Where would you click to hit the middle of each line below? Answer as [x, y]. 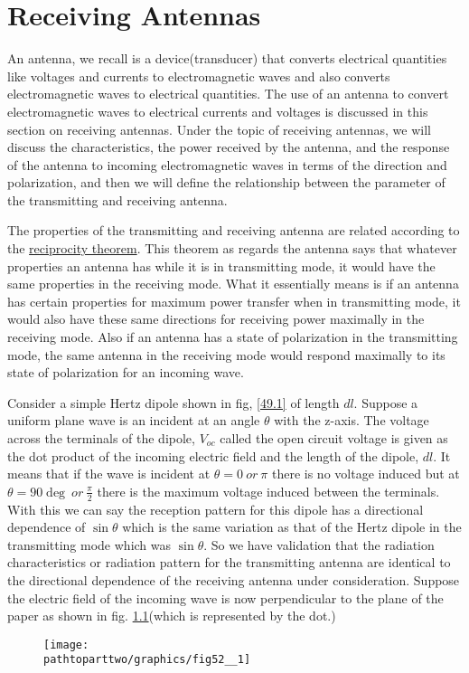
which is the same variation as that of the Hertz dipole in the [292, 527]
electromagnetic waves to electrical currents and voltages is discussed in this [218, 111]
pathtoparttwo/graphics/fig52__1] [147, 660]
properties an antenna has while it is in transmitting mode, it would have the [221, 265]
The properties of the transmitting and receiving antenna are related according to [234, 230]
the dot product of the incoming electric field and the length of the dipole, [213, 455]
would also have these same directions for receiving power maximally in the [216, 319]
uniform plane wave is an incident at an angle [134, 420]
